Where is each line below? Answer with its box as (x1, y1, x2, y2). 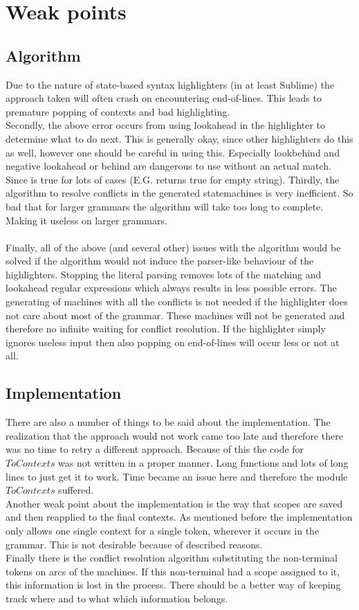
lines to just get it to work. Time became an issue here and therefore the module (6, 469, 348, 483)
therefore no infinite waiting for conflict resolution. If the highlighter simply (6, 321, 326, 336)
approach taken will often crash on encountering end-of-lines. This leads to (6, 91, 322, 105)
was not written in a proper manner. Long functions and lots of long (58, 456, 349, 470)
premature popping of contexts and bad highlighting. (6, 104, 230, 118)
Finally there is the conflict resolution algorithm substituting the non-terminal (6, 550, 338, 565)
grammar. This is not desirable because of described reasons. (6, 537, 263, 551)
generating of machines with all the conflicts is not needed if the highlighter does (6, 294, 348, 309)
